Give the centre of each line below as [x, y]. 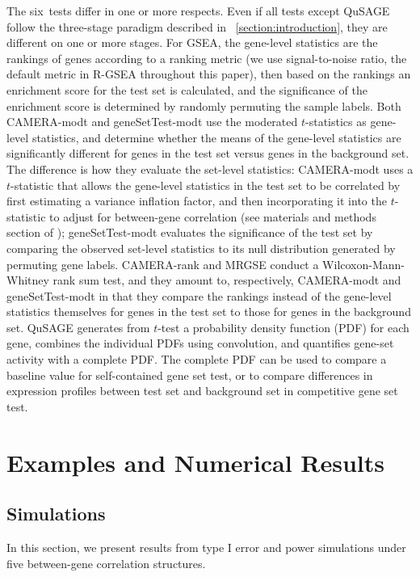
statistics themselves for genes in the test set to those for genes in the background [209, 312]
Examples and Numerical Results [195, 462]
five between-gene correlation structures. [106, 563]
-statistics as [336, 122]
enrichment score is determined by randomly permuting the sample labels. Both [204, 105]
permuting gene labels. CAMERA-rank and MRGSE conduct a [163, 264]
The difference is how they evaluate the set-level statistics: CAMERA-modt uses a [210, 168]
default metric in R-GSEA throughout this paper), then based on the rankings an [209, 74]
